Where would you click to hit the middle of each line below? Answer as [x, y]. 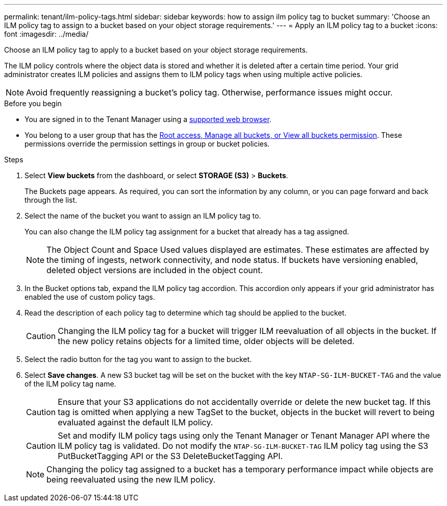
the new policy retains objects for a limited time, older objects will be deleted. [206, 341]
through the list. [51, 200]
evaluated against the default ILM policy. [135, 422]
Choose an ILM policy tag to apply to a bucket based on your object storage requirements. [156, 50]
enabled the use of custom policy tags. [90, 297]
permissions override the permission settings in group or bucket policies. [147, 144]
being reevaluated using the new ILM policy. [131, 479]
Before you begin [33, 103]
